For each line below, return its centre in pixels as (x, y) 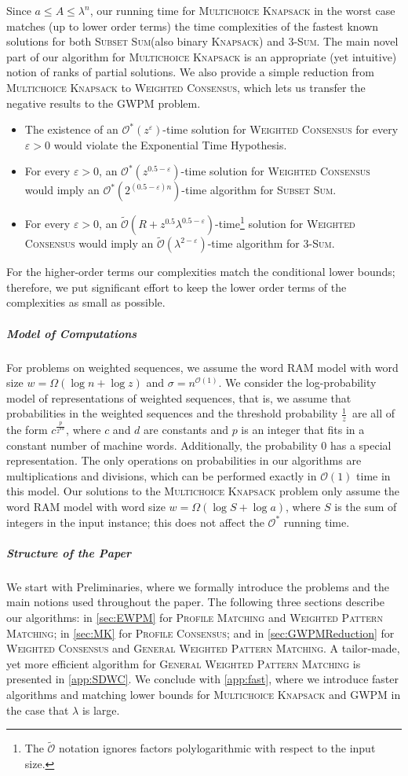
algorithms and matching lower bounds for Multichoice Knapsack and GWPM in (204, 694)
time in (373, 475)
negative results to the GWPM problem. (104, 103)
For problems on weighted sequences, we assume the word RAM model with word (202, 367)
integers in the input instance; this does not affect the (135, 522)
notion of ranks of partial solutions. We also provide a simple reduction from (190, 72)
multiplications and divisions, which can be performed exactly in (162, 475)
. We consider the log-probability (297, 382)
